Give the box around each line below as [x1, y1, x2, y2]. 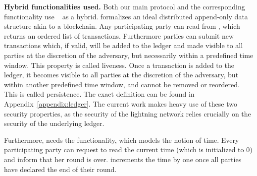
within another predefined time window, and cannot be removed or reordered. [4, 79, 240, 89]
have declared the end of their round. [4, 164, 117, 174]
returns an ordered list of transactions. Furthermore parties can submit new [4, 30, 234, 41]
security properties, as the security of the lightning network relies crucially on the [4, 108, 251, 118]
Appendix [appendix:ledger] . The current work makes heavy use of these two [4, 98, 237, 109]
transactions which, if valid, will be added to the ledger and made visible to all [4, 40, 243, 51]
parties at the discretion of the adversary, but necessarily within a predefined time [4, 50, 254, 60]
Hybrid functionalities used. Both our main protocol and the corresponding [4, 1, 245, 11]
